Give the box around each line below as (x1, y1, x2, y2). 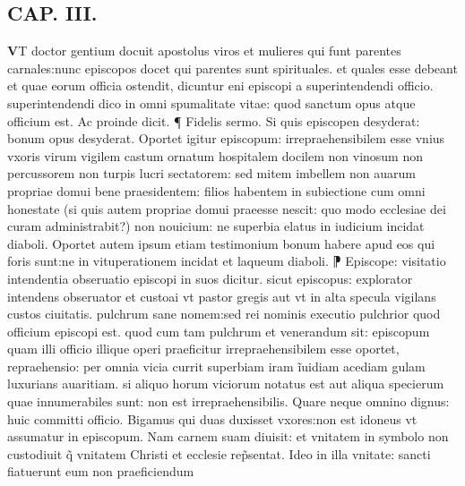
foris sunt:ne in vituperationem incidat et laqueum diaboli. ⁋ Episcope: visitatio (7, 252, 446, 270)
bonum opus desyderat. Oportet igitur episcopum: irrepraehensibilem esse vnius (7, 129, 445, 148)
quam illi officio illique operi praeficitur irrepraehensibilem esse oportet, (7, 339, 400, 358)
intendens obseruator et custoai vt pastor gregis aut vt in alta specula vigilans (7, 286, 436, 305)
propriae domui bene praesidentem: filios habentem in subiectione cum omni (7, 181, 426, 200)
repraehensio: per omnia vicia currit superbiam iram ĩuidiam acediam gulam (7, 356, 426, 375)
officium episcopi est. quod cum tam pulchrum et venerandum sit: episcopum (7, 321, 430, 340)
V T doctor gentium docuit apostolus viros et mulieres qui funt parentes (7, 41, 401, 60)
